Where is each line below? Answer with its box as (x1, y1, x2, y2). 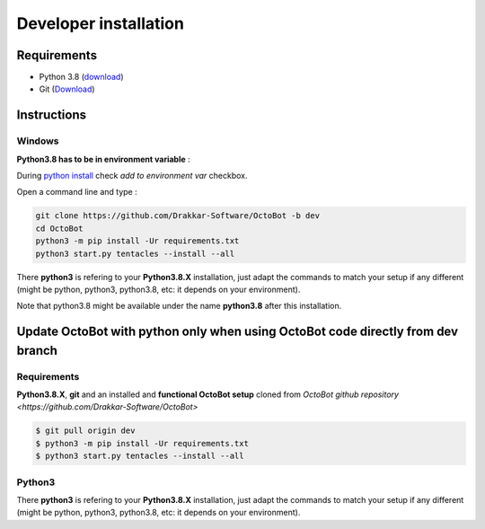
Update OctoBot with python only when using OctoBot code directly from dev (16, 324, 458, 339)
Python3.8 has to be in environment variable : (16, 154, 190, 164)
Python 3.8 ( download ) (39, 72, 124, 83)
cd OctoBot (35, 223, 84, 234)
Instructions (16, 108, 87, 123)
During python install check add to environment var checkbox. (16, 171, 248, 181)
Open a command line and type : (16, 187, 138, 198)
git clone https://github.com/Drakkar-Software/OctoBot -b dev (35, 211, 321, 221)
